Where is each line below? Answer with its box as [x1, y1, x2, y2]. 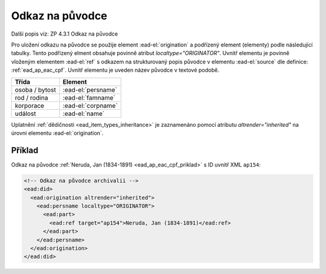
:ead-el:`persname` [62, 85, 118, 94]
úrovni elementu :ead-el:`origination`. [11, 129, 104, 136]
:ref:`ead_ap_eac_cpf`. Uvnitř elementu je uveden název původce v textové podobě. [11, 66, 220, 74]
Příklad [11, 145, 39, 155]
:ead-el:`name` [62, 109, 105, 118]
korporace [14, 101, 45, 110]
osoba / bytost [14, 85, 57, 94]
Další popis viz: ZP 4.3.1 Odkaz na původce [11, 30, 118, 37]
